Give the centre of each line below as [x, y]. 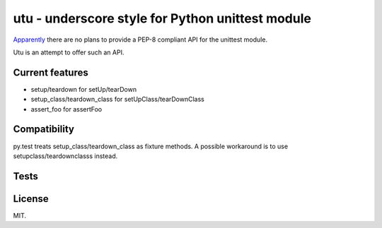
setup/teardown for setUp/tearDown [84, 89]
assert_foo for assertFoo [66, 109]
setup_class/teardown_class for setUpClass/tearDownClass [117, 100]
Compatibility [44, 130]
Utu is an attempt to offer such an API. [69, 52]
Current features [51, 72]
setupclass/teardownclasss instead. [65, 156]
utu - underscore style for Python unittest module [162, 18]
